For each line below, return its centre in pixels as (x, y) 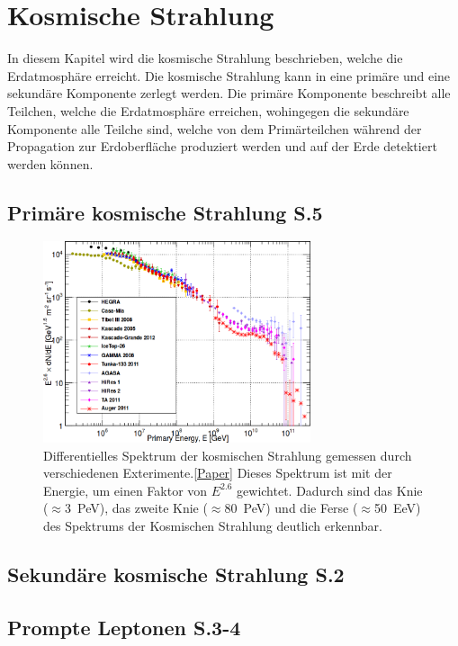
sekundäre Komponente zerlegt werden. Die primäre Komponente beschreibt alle (229, 93)
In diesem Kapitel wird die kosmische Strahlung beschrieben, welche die (205, 58)
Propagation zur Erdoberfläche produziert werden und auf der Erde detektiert (222, 146)
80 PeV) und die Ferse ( (291, 508)
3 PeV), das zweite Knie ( (136, 508)
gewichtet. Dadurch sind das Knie (330, 490)
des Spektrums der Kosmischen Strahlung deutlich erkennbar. (213, 525)
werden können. (50, 163)
